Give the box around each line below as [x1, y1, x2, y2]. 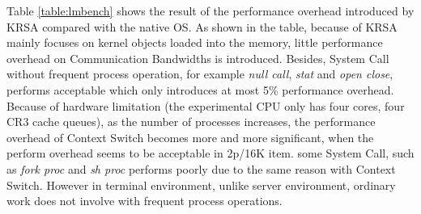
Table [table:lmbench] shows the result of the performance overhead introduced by [6, 2, 415, 19]
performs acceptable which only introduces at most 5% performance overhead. [6, 81, 394, 98]
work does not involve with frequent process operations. [6, 192, 283, 209]
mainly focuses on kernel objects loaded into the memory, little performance [6, 34, 383, 51]
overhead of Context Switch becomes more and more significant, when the [6, 128, 374, 145]
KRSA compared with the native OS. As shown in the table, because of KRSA [6, 18, 398, 35]
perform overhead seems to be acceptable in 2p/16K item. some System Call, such [6, 145, 415, 162]
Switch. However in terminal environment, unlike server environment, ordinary [6, 176, 396, 193]
